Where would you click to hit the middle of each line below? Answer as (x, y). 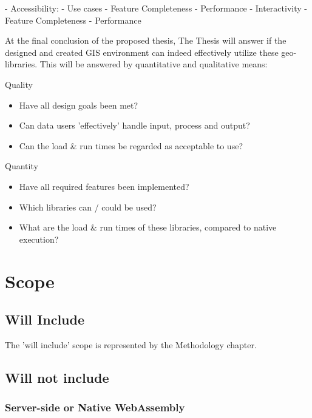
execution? (39, 239)
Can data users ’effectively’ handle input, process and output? (134, 125)
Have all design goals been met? (79, 105)
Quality (19, 84)
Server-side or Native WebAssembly (95, 407)
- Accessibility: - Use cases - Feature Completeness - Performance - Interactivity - (156, 8)
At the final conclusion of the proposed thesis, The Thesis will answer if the (146, 40)
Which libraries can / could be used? (88, 207)
